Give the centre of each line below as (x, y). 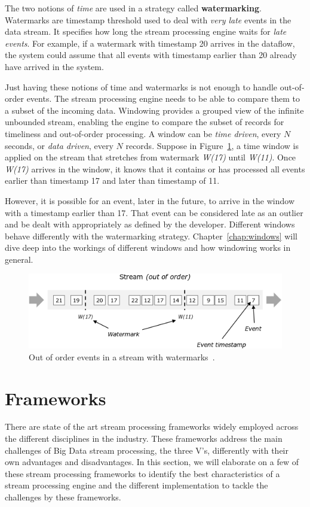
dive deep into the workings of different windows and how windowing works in (148, 248)
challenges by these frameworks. (63, 497)
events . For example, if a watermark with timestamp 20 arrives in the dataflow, (150, 43)
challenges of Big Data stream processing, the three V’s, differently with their (147, 450)
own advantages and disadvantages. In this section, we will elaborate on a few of (152, 462)
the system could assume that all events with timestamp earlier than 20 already (151, 55)
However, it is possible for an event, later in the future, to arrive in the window (150, 200)
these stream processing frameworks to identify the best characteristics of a (142, 473)
